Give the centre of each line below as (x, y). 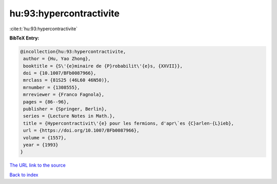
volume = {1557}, (45, 138)
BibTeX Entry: (24, 38)
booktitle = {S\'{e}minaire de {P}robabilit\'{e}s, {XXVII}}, (103, 66)
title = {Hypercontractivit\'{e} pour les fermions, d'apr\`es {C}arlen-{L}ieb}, (129, 123)
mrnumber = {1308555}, (52, 87)
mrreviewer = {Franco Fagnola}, (64, 95)
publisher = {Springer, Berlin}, (65, 109)
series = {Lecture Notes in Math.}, (69, 116)
